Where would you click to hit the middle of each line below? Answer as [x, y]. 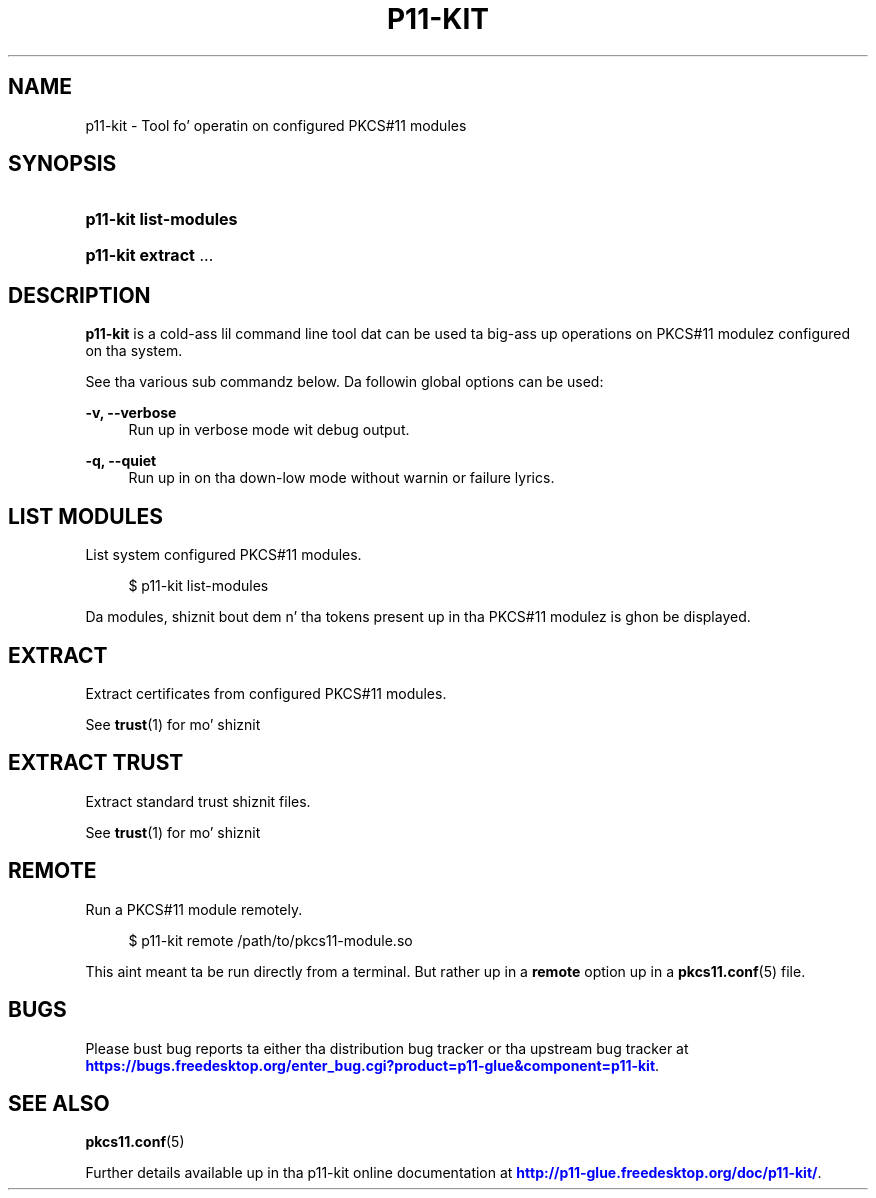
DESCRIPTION [79, 295]
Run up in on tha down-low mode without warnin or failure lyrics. [341, 478]
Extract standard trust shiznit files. [198, 801]
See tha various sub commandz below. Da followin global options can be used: [344, 382]
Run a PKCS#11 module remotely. [194, 909]
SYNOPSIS [62, 164]
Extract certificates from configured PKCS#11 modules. [266, 693]
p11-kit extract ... [149, 255]
